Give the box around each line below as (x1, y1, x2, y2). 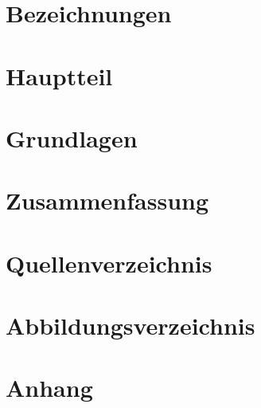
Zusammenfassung (6, 184, 209, 217)
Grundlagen (6, 121, 138, 154)
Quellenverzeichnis (6, 246, 212, 279)
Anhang (6, 371, 93, 404)
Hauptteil (6, 59, 113, 92)
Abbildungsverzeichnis (6, 309, 255, 342)
